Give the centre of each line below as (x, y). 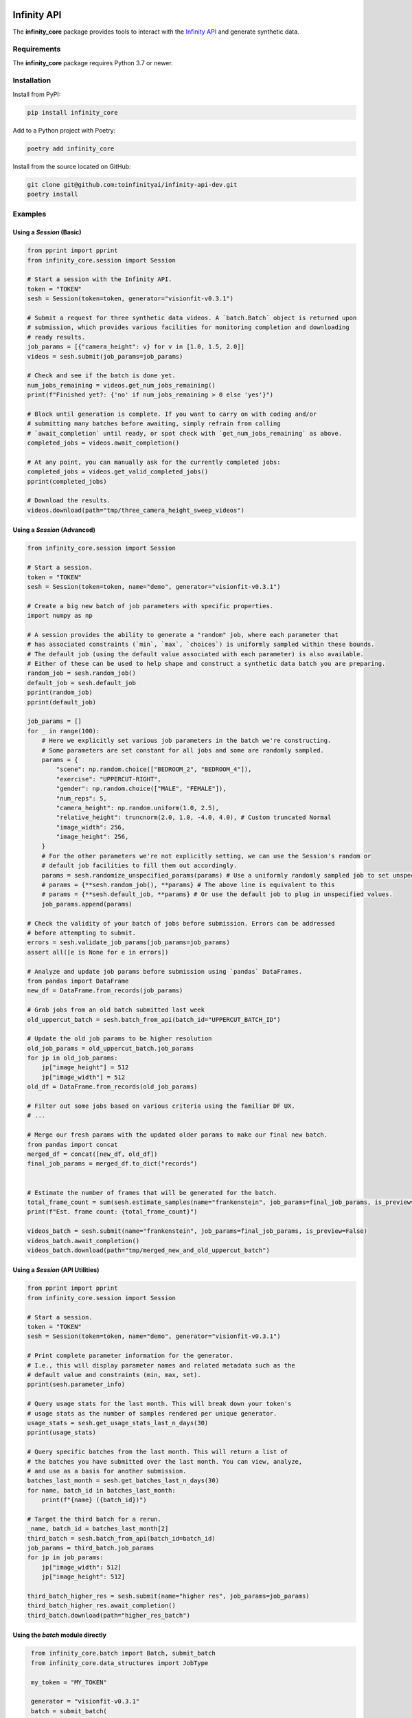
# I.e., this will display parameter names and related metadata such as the (161, 1365)
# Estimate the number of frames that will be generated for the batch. (152, 1193)
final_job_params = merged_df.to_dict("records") (112, 1164)
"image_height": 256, (92, 837)
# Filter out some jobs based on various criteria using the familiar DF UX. (161, 1106)
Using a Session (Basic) (47, 232)
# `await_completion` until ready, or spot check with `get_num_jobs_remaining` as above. (185, 433)
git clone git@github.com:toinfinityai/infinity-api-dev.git (132, 185)
